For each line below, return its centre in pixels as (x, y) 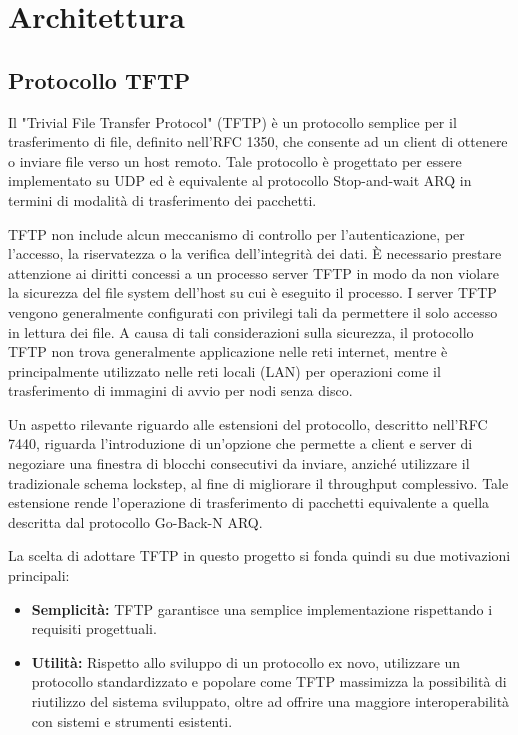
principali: (39, 575)
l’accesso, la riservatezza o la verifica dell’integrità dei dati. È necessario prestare (255, 253)
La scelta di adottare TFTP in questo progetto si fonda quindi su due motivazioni (259, 555)
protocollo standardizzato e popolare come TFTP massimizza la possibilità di (269, 681)
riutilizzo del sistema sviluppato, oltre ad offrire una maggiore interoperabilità (270, 701)
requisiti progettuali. (94, 628)
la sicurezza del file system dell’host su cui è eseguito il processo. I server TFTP (252, 292)
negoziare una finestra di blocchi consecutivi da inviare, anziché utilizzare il (239, 463)
